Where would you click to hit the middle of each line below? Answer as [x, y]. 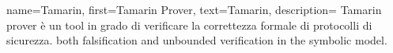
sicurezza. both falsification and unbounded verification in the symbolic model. [197, 40]
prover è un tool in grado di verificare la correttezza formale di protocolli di [189, 25]
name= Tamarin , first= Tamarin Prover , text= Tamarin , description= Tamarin [194, 9]
